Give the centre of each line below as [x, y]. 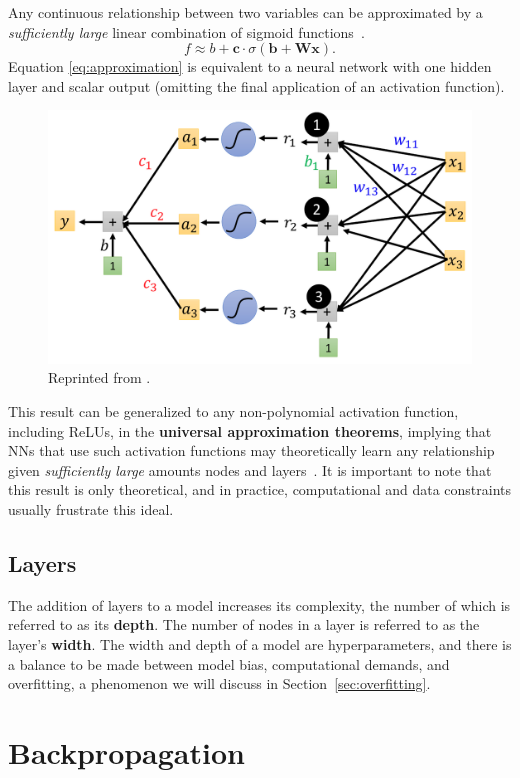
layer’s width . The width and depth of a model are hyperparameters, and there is [260, 643]
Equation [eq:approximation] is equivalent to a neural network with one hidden [250, 66]
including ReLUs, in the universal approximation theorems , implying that [250, 430]
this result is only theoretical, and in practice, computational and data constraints [260, 489]
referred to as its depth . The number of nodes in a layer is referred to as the [244, 624]
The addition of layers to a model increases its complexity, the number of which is [259, 604]
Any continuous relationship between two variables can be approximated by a [245, 12]
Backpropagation [126, 751]
